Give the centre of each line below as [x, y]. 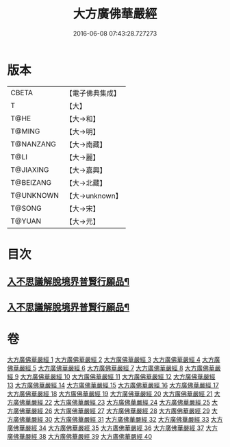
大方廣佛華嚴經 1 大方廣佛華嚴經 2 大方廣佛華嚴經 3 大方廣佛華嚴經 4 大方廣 [114, 359]
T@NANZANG [34, 144]
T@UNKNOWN [35, 195]
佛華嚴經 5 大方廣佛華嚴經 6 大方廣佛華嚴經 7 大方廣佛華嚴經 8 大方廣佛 [108, 368]
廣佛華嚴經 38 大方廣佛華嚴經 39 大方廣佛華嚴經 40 [80, 436]
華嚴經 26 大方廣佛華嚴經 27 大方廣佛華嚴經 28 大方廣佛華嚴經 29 [117, 411]
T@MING [25, 131]
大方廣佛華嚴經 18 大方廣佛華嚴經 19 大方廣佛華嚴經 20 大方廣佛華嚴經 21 [110, 394]
